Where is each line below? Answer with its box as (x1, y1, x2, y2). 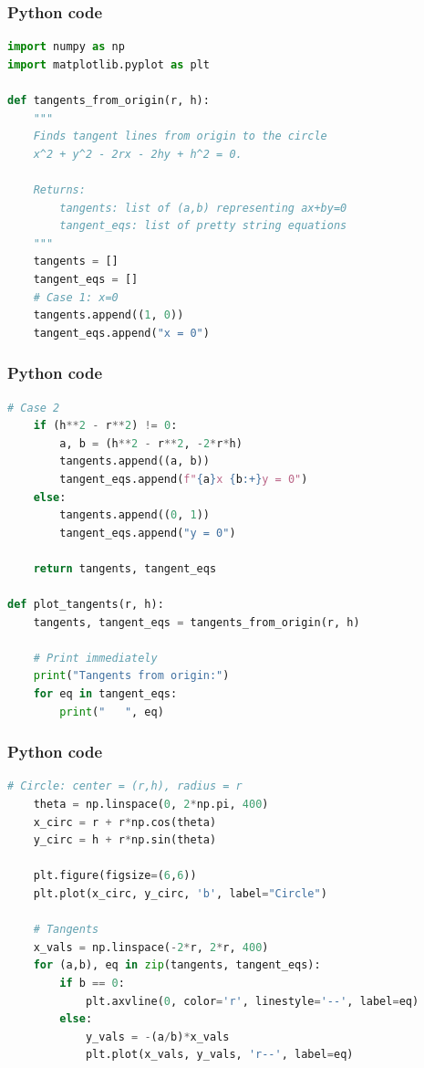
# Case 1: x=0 (33, 290, 119, 304)
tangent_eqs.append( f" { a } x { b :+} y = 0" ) (59, 472, 308, 486)
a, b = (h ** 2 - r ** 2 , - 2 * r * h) (59, 436, 243, 450)
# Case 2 (7, 401, 60, 414)
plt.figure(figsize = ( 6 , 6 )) (33, 869, 197, 883)
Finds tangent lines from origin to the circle (33, 130, 327, 143)
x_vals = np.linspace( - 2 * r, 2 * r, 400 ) (33, 940, 269, 954)
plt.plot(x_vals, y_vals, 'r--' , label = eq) (85, 1048, 354, 1062)
